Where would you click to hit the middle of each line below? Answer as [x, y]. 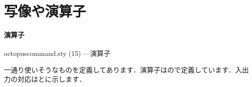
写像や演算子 [45, 11]
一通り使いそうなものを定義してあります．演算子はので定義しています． [120, 69]
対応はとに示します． [52, 79]
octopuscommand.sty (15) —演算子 [57, 53]
